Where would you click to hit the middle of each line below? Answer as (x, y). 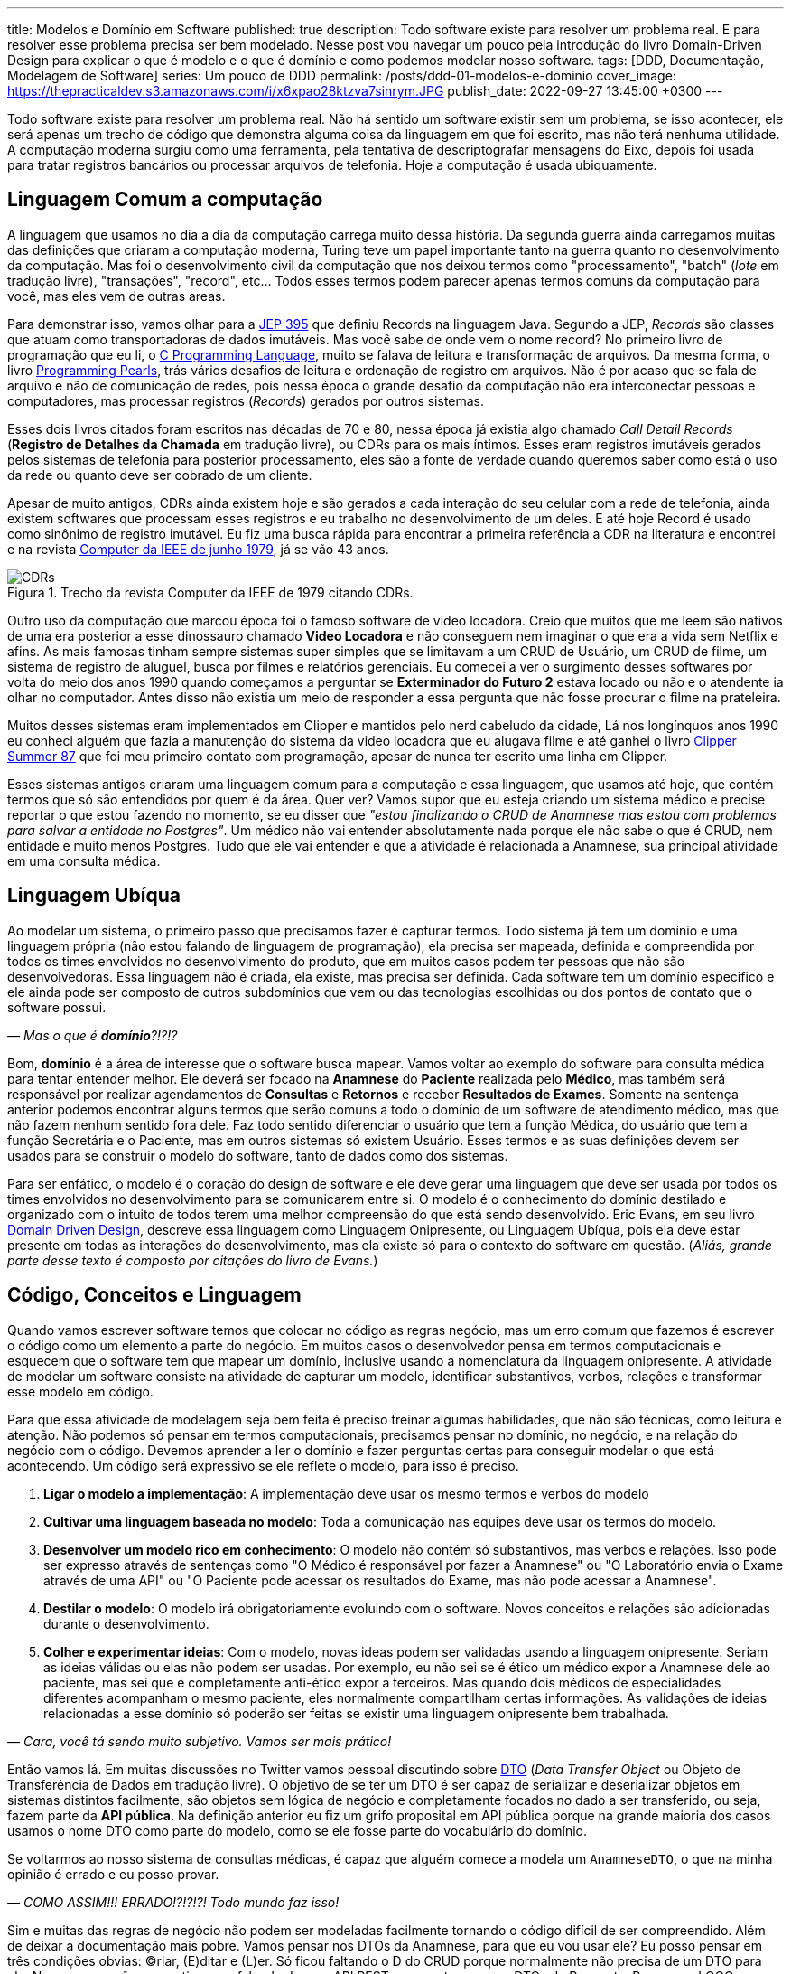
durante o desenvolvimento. (126, 1623)
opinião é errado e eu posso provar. (113, 1874)
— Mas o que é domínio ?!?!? (93, 1035)
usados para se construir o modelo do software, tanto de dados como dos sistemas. (258, 1155)
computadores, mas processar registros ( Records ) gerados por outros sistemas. (246, 400)
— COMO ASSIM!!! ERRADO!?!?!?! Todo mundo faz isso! (173, 1902)
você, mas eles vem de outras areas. (116, 296)
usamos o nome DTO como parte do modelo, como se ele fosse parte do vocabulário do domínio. (297, 1830)
